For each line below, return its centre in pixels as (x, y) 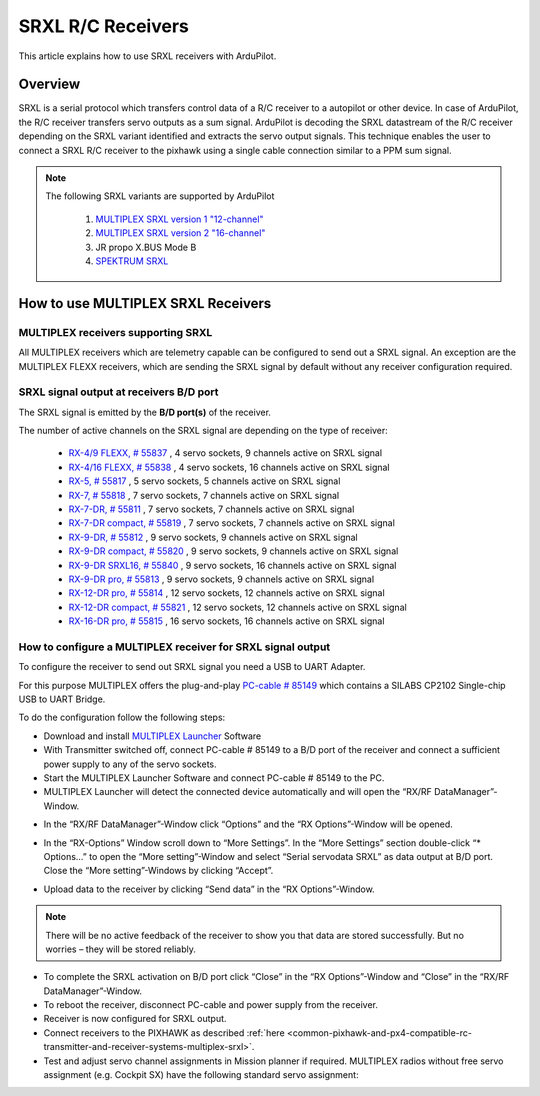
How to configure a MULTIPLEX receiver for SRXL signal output (174, 647)
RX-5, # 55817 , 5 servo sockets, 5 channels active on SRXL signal (204, 481)
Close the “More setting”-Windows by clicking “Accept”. (158, 871)
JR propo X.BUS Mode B (146, 247)
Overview (49, 84)
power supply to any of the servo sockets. (130, 764)
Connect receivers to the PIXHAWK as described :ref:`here (164, 1032)
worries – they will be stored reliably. (121, 949)
